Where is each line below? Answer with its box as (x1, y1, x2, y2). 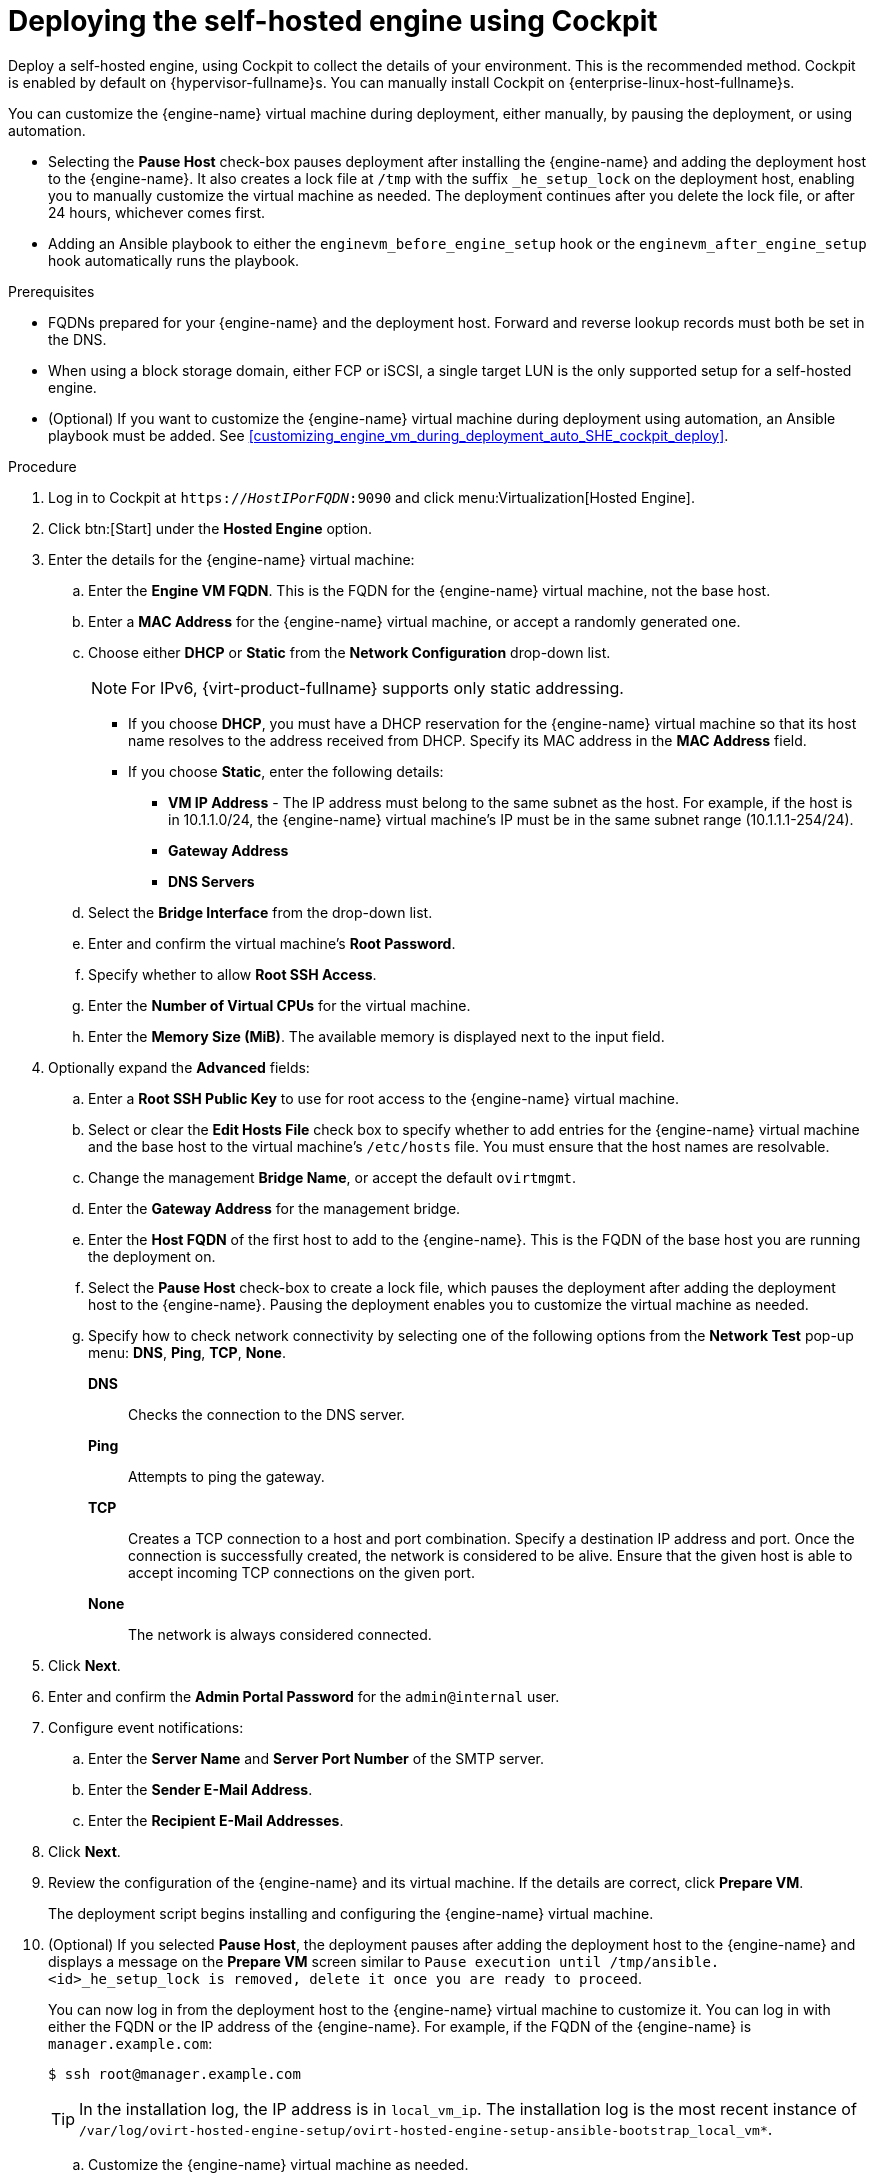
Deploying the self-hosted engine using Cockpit (8, 4, 658, 38)
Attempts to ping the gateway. (128, 1467, 325, 1485)
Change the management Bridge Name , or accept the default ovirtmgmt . (88, 1168, 577, 1186)
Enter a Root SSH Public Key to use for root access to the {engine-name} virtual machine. (88, 1089, 679, 1107)
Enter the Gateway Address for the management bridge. (88, 1199, 461, 1217)
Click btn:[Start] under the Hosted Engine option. (48, 519, 373, 537)
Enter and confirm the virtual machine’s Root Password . (88, 934, 456, 952)
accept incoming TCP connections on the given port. (128, 1563, 475, 1581)
